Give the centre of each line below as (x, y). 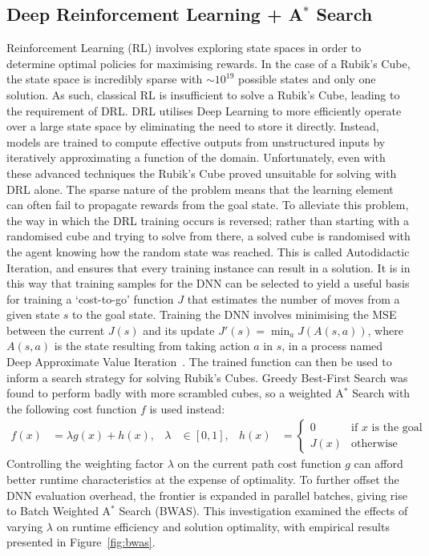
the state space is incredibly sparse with (105, 79)
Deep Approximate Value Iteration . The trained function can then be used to (199, 362)
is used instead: (187, 408)
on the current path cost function (259, 463)
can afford (378, 463)
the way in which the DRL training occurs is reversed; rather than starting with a (208, 220)
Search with (381, 393)
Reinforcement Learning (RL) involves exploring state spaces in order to (184, 48)
